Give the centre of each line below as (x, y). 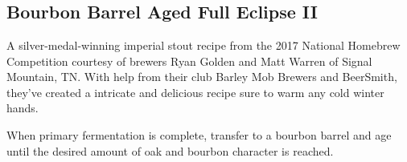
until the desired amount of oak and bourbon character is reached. (170, 150)
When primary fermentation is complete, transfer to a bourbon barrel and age (199, 134)
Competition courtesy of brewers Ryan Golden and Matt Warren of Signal (189, 61)
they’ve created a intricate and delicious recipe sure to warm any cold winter (195, 92)
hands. (23, 108)
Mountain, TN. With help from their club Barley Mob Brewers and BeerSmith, (202, 77)
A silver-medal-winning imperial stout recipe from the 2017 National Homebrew (203, 45)
